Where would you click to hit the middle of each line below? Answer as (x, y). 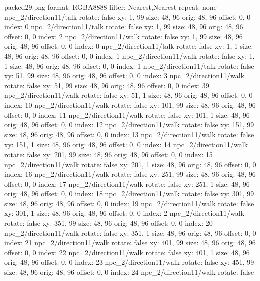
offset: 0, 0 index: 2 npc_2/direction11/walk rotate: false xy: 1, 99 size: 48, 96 (123, 36)
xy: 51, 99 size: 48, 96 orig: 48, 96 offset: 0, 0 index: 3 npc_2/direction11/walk (124, 76)
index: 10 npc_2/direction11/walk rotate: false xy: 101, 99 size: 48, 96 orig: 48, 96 (130, 105)
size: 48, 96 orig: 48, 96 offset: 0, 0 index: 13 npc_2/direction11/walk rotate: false (129, 134)
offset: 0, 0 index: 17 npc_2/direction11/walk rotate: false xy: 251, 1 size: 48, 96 (127, 183)
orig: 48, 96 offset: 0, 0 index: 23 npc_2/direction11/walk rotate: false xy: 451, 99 (129, 262)
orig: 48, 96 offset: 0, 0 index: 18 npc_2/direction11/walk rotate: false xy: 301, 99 (129, 193)
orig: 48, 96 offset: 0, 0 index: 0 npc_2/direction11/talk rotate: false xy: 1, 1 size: (129, 46)
